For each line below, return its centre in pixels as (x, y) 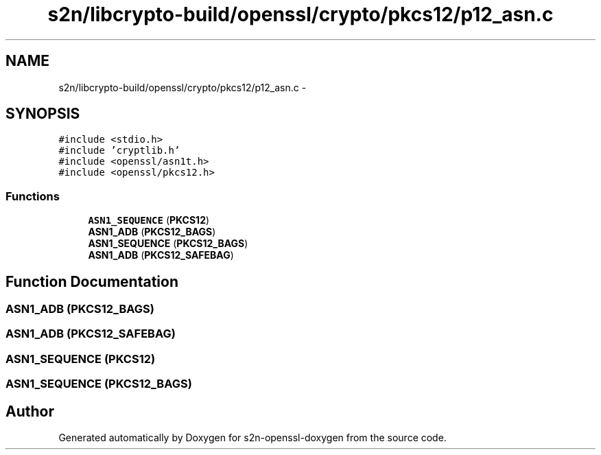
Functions (33, 196)
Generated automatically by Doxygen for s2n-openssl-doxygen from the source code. (252, 437)
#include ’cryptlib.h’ (119, 151)
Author (30, 411)
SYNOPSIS (43, 114)
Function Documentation (92, 281)
